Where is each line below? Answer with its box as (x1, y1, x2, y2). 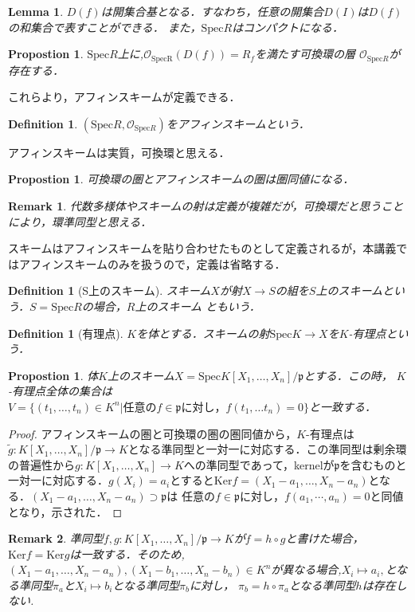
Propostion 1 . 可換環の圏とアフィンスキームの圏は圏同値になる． (8, 171, 354, 187)
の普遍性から (8, 456, 75, 473)
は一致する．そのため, (69, 545, 185, 562)
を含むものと (339, 456, 407, 473)
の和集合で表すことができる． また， (8, 18, 202, 35)
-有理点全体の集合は (8, 382, 113, 399)
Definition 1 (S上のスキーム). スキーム (8, 282, 211, 299)
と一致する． (308, 398, 376, 414)
